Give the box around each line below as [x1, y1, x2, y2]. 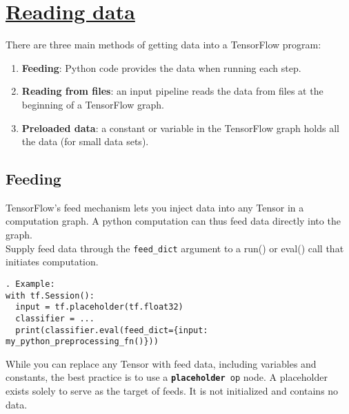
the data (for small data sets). [21, 134, 149, 149]
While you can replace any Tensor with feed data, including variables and [6, 356, 317, 370]
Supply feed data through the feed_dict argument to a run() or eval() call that [6, 241, 344, 255]
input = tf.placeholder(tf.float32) [15, 302, 183, 312]
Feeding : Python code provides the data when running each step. [21, 60, 301, 75]
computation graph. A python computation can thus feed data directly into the [6, 214, 341, 228]
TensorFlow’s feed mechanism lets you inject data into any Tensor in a [6, 200, 304, 214]
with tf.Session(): [6, 290, 94, 301]
